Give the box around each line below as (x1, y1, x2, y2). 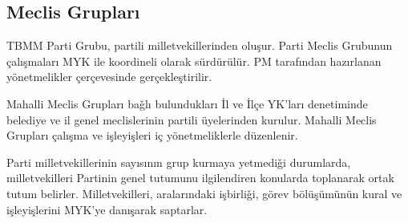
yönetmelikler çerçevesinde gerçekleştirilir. (6, 68, 212, 85)
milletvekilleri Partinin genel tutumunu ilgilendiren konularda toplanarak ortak (6, 169, 394, 186)
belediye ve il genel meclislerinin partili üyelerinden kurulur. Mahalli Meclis (6, 111, 377, 128)
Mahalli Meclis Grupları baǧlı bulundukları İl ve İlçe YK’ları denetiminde (6, 95, 368, 111)
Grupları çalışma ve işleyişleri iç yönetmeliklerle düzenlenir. (6, 127, 298, 144)
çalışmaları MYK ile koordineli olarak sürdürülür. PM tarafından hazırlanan (6, 52, 382, 69)
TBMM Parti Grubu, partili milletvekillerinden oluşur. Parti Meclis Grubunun (6, 37, 393, 54)
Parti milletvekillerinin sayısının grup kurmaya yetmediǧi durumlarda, (6, 153, 351, 170)
